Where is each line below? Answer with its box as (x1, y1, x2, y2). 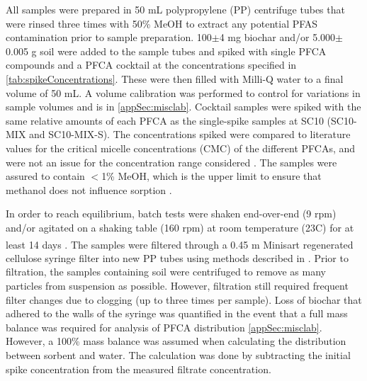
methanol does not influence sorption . (6, 182, 172, 197)
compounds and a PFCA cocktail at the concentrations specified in (6, 57, 297, 72)
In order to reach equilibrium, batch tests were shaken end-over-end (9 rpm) (6, 206, 337, 221)
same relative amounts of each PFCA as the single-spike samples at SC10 (6, 113, 324, 127)
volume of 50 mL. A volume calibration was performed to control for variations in (6, 85, 361, 100)
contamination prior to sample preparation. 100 (6, 30, 212, 45)
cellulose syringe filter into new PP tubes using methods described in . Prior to (6, 250, 349, 265)
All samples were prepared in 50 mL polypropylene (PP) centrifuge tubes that (6, 2, 345, 16)
